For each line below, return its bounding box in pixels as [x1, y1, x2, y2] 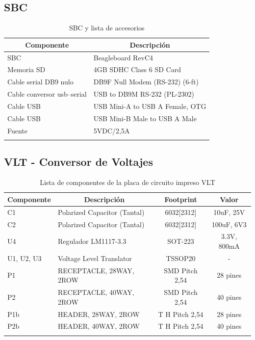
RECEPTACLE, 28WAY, [58, 265, 134, 275]
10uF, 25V [213, 207, 245, 217]
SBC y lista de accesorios [69, 23, 145, 33]
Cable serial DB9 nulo [7, 77, 74, 87]
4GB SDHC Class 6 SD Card [93, 64, 181, 75]
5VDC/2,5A [93, 125, 130, 135]
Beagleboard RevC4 [93, 52, 153, 62]
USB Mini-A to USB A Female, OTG [93, 101, 206, 111]
